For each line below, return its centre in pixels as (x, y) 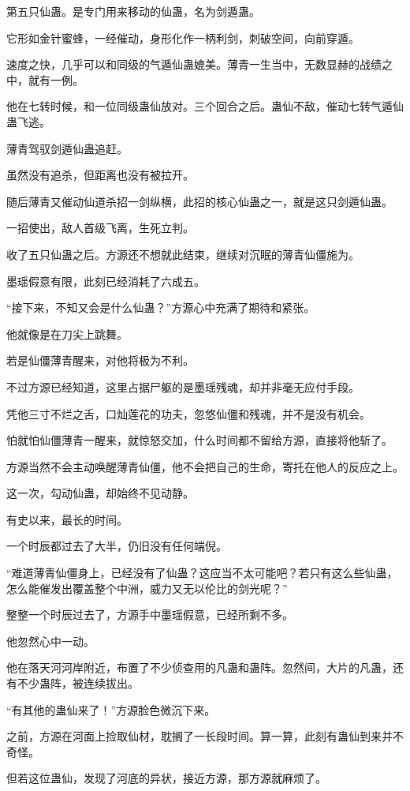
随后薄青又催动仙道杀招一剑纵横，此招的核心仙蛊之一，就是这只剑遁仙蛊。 (199, 201)
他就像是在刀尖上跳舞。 (67, 334)
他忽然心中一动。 (50, 641)
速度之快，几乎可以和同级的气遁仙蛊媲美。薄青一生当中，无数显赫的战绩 (194, 64)
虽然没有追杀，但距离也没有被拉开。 (100, 175)
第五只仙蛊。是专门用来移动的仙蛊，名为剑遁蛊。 (133, 11)
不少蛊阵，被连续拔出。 (78, 683)
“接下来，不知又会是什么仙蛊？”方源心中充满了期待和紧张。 (161, 307)
